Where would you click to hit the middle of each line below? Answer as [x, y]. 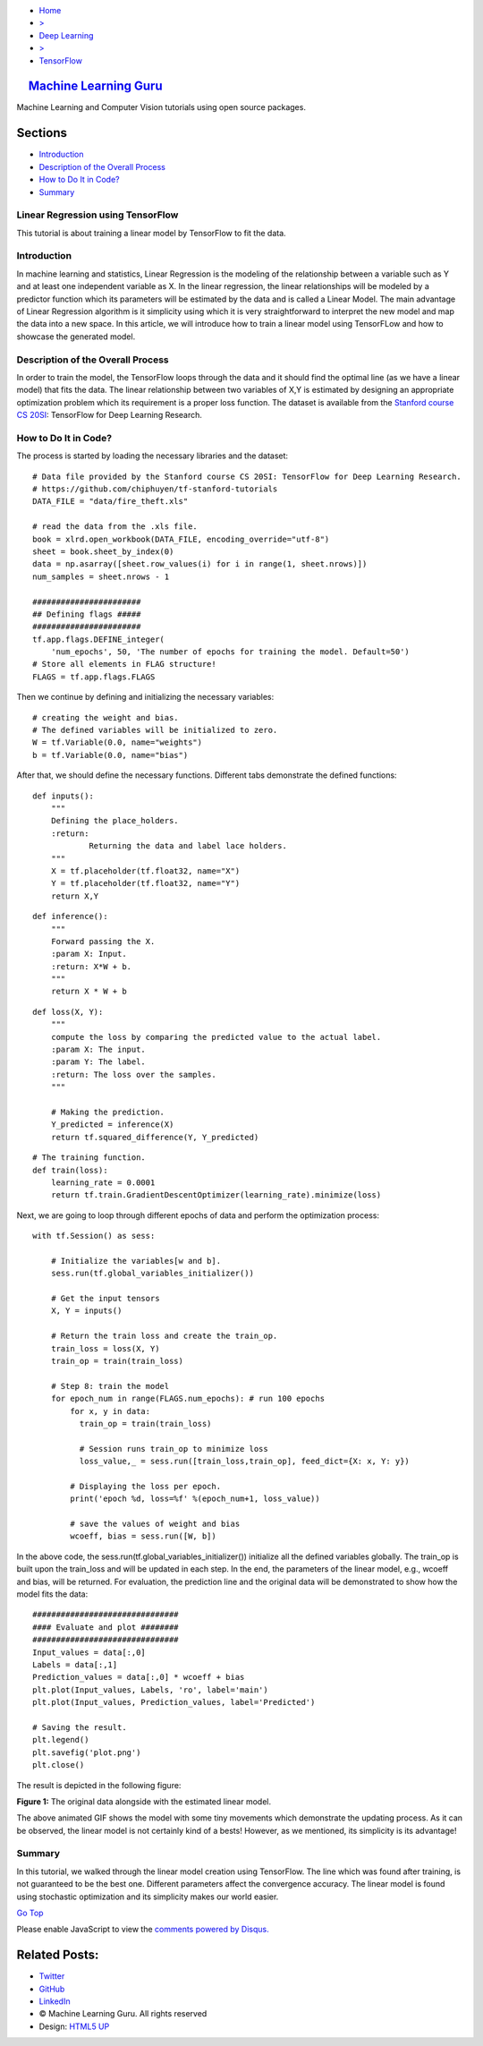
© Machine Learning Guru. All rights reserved [123, 2014]
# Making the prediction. [108, 1112]
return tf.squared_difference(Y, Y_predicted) [155, 1137]
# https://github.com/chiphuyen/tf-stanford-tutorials [155, 489]
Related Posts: [58, 1955]
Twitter [52, 1976]
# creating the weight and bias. [106, 717]
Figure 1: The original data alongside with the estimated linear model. [144, 1801]
